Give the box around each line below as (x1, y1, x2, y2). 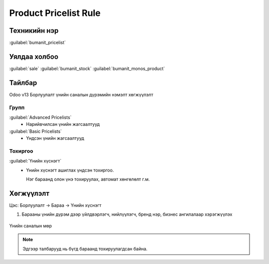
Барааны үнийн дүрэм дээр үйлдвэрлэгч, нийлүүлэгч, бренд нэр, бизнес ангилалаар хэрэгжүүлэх (21, 211, 233, 217)
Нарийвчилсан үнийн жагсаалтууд (26, 121, 100, 127)
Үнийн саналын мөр (9, 223, 52, 229)
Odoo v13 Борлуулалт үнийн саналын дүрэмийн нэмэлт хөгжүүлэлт (9, 91, 153, 97)
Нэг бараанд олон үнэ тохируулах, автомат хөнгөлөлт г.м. (26, 176, 150, 182)
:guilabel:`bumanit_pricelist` (9, 40, 66, 46)
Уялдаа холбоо (9, 52, 59, 61)
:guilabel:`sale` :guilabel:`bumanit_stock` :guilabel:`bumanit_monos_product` (9, 65, 165, 72)
